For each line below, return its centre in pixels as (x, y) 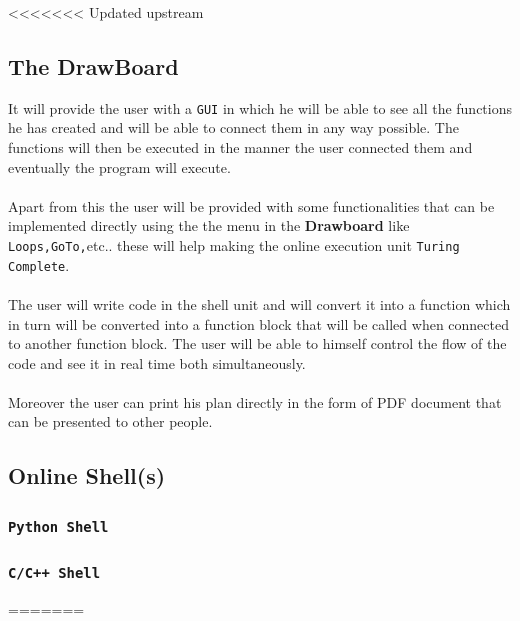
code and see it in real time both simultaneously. (157, 362)
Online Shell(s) (87, 475)
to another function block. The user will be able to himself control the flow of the (257, 343)
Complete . (39, 264)
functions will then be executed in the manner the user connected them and (240, 147)
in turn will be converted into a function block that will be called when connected (258, 323)
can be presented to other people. (110, 421)
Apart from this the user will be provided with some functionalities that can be (251, 205)
